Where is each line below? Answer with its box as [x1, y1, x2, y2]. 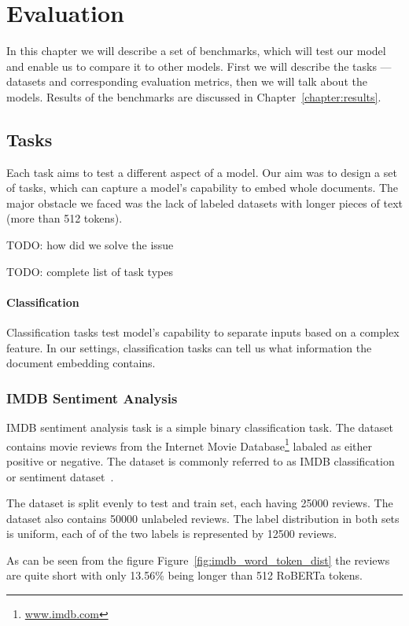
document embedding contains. [6, 355, 156, 371]
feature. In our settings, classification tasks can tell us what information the [6, 339, 372, 355]
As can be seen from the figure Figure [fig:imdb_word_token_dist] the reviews [6, 551, 390, 568]
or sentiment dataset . [6, 468, 114, 484]
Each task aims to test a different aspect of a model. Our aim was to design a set [6, 164, 397, 180]
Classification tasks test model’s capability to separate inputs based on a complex [6, 324, 400, 341]
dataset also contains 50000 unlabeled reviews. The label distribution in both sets [6, 510, 400, 526]
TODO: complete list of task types [6, 263, 173, 279]
